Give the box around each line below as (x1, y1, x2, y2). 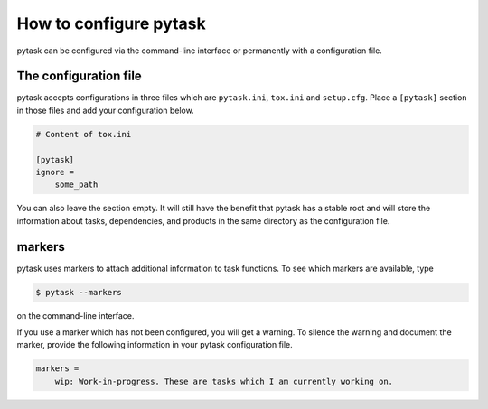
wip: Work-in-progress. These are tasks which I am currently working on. (54, 376, 393, 386)
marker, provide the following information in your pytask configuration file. (16, 339, 293, 350)
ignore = (35, 167, 75, 177)
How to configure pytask (16, 14, 207, 33)
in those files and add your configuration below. (16, 105, 194, 116)
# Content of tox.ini (35, 129, 132, 139)
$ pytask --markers (35, 287, 122, 297)
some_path (54, 180, 99, 190)
